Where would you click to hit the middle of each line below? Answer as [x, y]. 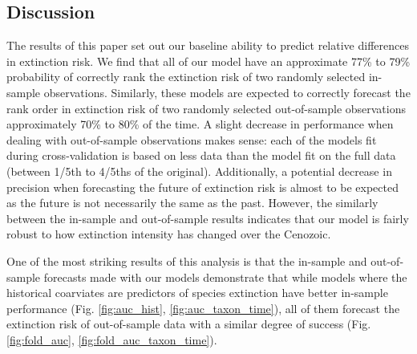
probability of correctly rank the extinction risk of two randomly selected [186, 77]
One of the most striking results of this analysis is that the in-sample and [187, 260]
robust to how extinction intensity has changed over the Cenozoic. [169, 234]
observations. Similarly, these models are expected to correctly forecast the [227, 92]
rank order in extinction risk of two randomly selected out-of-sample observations [206, 108]
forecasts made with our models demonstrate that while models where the [225, 277]
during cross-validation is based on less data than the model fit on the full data [201, 155]
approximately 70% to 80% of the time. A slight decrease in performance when [200, 124]
